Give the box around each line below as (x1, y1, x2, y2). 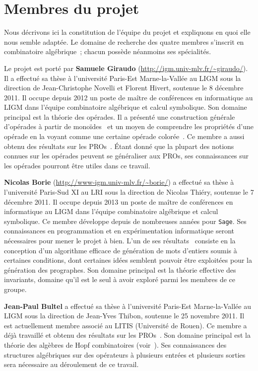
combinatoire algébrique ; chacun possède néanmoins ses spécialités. (4, 46, 211, 57)
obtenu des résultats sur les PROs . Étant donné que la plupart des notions (4, 141, 234, 151)
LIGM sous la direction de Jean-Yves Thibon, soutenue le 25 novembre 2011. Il (4, 310, 245, 321)
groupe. (4, 284, 27, 295)
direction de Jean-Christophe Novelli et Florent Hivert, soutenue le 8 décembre (4, 82, 244, 93)
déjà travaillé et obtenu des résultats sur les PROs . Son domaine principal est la (4, 330, 251, 340)
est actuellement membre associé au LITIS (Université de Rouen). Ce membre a (4, 320, 247, 330)
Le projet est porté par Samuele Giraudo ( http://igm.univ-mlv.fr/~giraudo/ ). (4, 63, 248, 73)
